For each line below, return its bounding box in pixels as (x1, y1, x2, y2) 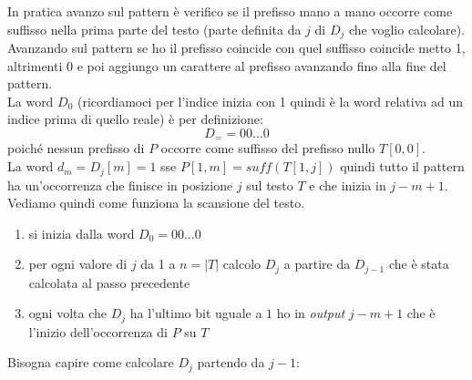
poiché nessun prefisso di (7, 139, 145, 158)
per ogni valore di (28, 254, 128, 273)
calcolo (222, 254, 262, 273)
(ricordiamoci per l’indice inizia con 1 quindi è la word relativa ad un (77, 91, 463, 110)
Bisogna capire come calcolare (7, 353, 174, 372)
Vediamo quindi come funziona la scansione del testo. (7, 193, 305, 212)
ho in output (276, 303, 345, 323)
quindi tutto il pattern (340, 157, 465, 176)
